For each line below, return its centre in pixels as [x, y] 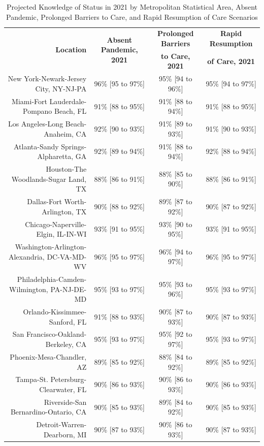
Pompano [37, 111]
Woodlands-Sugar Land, [49, 179]
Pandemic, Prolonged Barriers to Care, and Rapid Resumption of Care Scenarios [132, 17]
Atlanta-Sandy [36, 146]
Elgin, [45, 234]
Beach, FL [71, 111]
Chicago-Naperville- [56, 224]
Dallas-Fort [44, 201]
